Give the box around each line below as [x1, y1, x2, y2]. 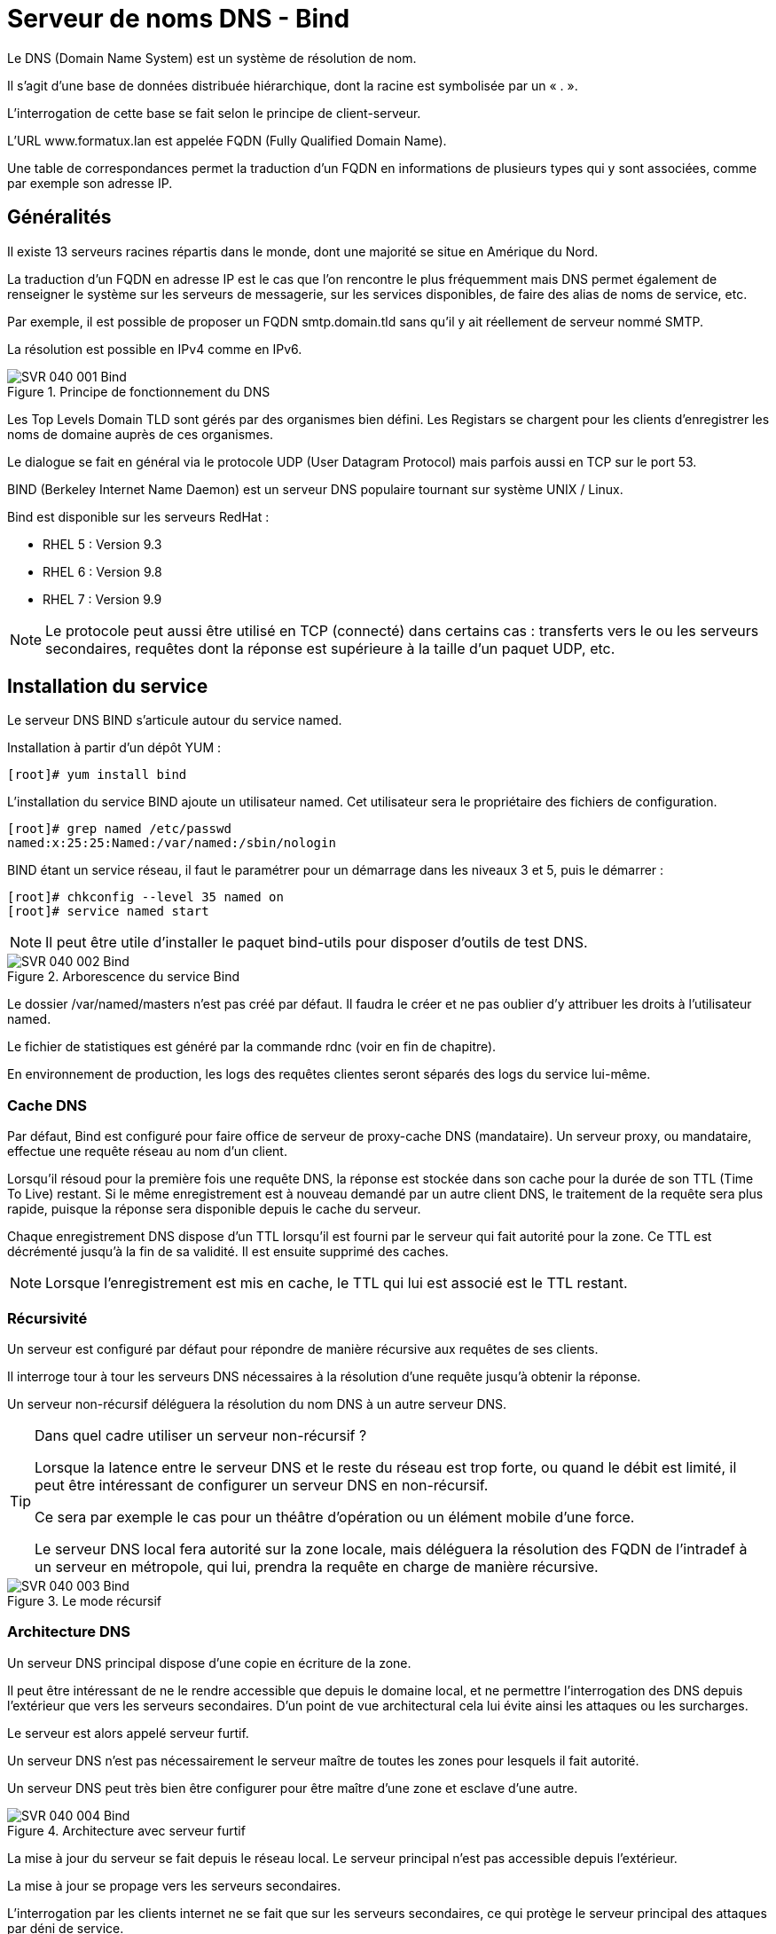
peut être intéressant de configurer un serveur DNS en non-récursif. [35, 1475, 489, 1494]
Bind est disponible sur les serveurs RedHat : [7, 508, 270, 524]
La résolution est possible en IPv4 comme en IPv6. [7, 341, 302, 357]
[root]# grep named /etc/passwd [7, 822, 231, 837]
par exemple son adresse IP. [7, 175, 173, 191]
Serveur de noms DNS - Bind [7, 4, 350, 34]
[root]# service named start [7, 904, 209, 919]
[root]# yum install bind [7, 767, 187, 782]
